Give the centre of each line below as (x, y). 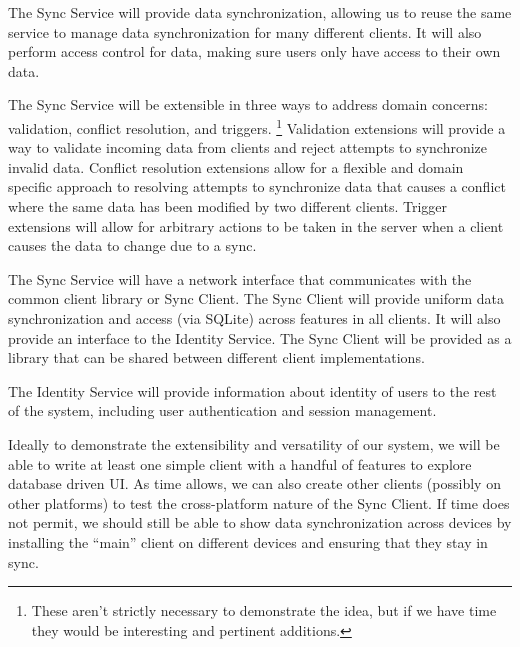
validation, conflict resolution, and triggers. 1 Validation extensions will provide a (257, 126)
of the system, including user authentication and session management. (222, 410)
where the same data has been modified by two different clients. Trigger (228, 206)
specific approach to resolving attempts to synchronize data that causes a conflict (257, 186)
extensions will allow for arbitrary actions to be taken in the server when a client (256, 225)
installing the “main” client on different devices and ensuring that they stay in (248, 541)
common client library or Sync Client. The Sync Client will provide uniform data (256, 298)
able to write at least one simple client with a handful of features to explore (240, 463)
